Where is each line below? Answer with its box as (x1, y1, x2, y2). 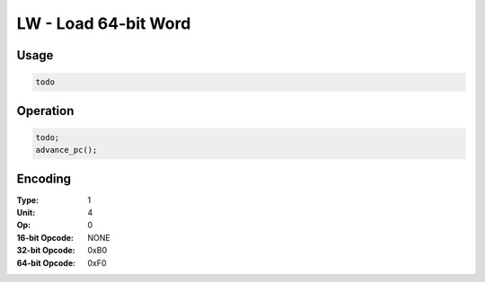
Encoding (16, 171, 72, 186)
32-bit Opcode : (16, 245, 75, 256)
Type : (16, 194, 40, 206)
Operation (16, 103, 75, 119)
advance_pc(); (35, 145, 98, 155)
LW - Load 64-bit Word (16, 13, 191, 33)
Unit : (16, 207, 36, 218)
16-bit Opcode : (16, 232, 75, 242)
